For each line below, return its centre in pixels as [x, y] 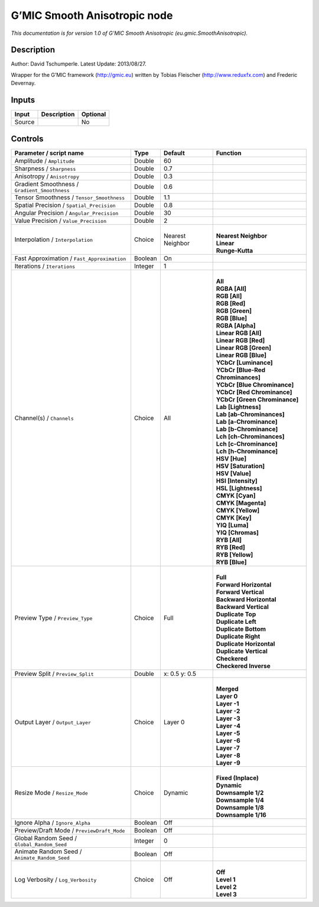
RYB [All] [229, 540]
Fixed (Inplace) [237, 778]
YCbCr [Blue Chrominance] [255, 384]
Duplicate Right [238, 636]
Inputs [23, 100]
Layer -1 [227, 704]
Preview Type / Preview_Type [53, 618]
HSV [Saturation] [240, 466]
